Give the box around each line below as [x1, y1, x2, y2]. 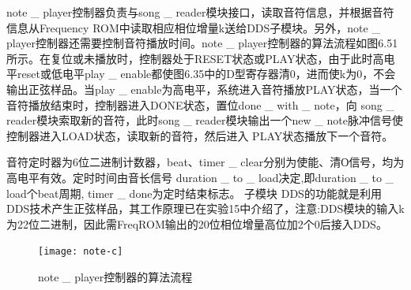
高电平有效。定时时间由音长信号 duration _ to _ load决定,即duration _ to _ [6, 169, 394, 185]
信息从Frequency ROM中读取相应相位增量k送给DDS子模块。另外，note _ [6, 19, 380, 35]
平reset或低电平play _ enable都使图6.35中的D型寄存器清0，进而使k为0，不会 [6, 65, 396, 82]
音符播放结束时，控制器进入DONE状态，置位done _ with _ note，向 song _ [6, 96, 394, 113]
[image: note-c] [38, 246, 123, 258]
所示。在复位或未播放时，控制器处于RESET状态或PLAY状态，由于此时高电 [6, 50, 395, 66]
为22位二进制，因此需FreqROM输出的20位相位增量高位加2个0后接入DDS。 [6, 215, 387, 232]
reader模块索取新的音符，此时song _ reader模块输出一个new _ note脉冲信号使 [6, 112, 403, 128]
